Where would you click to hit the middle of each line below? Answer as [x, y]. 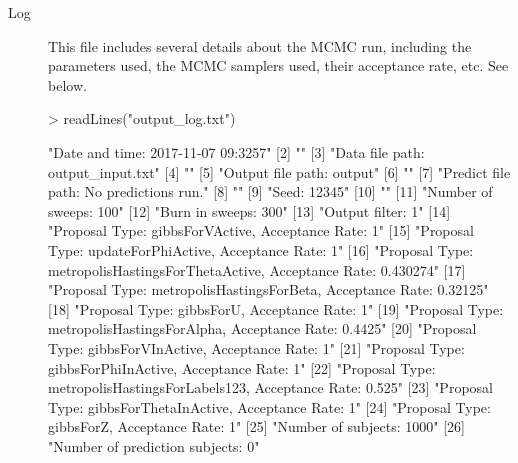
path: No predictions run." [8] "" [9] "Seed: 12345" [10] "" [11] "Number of [270, 191]
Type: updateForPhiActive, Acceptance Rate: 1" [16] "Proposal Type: [261, 249]
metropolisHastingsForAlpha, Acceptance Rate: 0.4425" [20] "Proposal [262, 328]
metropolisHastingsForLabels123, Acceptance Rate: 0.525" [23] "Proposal [270, 387]
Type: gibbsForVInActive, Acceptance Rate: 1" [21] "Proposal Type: [256, 347]
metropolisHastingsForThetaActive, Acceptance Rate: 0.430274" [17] [257, 269]
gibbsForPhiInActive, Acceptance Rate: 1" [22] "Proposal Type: [242, 367]
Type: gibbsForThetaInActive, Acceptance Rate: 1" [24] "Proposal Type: [269, 406]
